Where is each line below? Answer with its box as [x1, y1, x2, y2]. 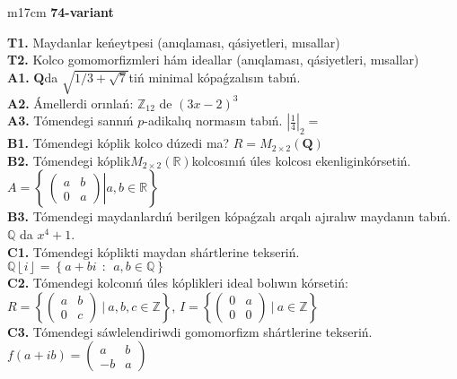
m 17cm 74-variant [7, 3, 114, 21]
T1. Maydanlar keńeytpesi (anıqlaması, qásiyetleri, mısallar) [7, 32, 340, 51]
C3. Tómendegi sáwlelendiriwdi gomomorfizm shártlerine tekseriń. [7, 322, 373, 340]
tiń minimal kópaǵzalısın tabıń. [128, 67, 301, 86]
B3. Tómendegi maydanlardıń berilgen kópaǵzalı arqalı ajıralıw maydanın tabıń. [7, 207, 451, 226]
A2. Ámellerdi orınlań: [7, 93, 134, 112]
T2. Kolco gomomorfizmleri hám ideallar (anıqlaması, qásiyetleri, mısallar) [7, 50, 419, 69]
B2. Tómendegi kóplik [7, 151, 131, 169]
